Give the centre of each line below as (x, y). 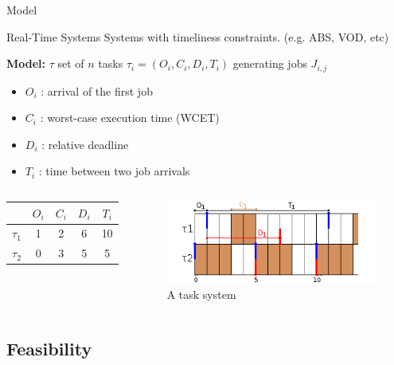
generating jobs (270, 63)
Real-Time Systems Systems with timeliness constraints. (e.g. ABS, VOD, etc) (198, 36)
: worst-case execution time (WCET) (130, 118)
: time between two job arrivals (114, 171)
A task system (201, 294)
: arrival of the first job (97, 90)
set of (71, 63)
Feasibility (49, 349)
